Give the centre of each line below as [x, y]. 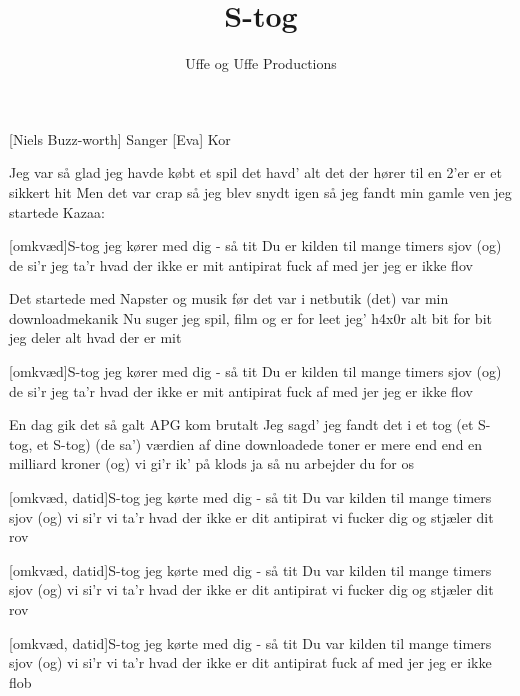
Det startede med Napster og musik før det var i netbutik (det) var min [229, 298]
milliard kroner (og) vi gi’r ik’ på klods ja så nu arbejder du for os [212, 463]
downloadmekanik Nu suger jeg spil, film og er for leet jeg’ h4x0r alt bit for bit [250, 317]
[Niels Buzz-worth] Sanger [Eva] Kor [120, 138]
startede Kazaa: [57, 211]
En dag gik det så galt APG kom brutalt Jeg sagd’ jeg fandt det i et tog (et [241, 424]
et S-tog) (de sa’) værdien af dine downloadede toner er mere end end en [259, 443]
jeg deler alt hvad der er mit [95, 337]
